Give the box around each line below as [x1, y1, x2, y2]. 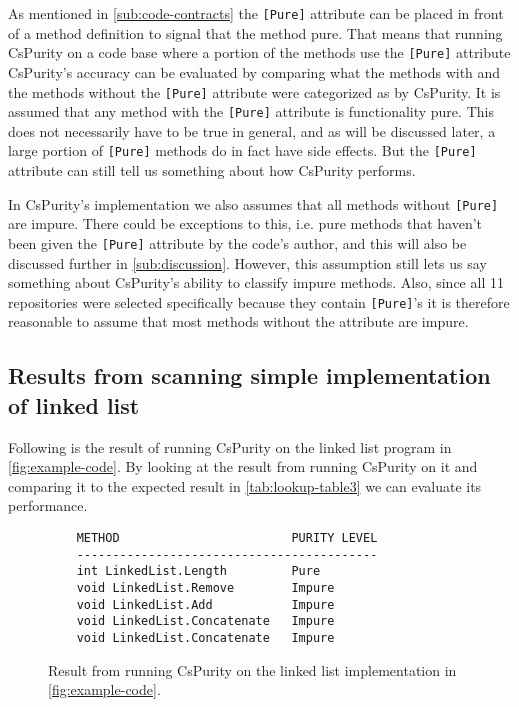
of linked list [8, 389, 140, 420]
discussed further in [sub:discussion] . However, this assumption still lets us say [8, 252, 487, 273]
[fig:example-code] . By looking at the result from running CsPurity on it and [8, 456, 478, 477]
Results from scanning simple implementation [8, 360, 491, 391]
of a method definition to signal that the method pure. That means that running [8, 22, 503, 43]
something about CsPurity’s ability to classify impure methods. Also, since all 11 [8, 272, 504, 293]
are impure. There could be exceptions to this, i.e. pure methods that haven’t [8, 213, 483, 234]
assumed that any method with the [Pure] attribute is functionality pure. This [8, 101, 494, 122]
